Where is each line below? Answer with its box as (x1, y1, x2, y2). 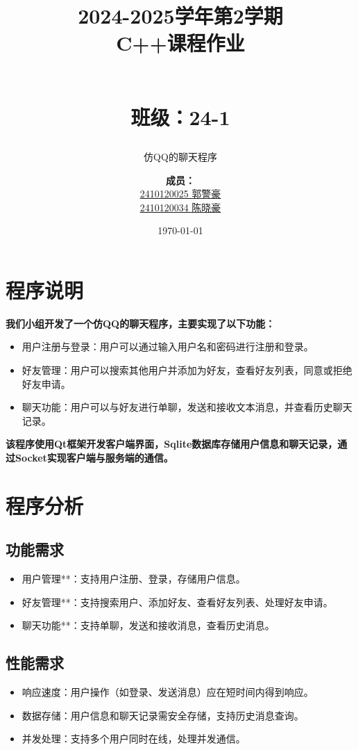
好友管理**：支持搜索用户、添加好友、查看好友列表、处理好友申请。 (22, 594, 333, 609)
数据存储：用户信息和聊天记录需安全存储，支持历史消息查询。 (22, 708, 304, 722)
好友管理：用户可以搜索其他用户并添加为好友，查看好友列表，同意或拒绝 (22, 363, 352, 377)
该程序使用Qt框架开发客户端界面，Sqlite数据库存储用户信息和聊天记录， (6, 437, 338, 451)
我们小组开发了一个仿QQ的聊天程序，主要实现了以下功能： (6, 316, 275, 330)
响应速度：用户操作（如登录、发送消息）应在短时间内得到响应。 (22, 685, 314, 699)
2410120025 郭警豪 (139, 186, 221, 201)
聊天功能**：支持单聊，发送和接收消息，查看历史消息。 (22, 618, 275, 633)
